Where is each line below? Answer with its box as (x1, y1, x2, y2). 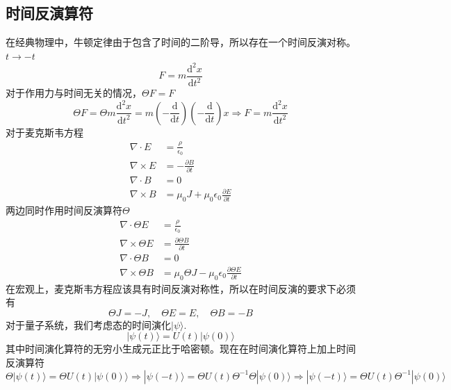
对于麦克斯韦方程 (6, 124, 83, 139)
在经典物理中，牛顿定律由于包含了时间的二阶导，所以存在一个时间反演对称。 (6, 35, 356, 49)
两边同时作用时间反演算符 (6, 203, 122, 218)
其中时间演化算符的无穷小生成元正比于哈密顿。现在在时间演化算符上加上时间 (6, 341, 356, 356)
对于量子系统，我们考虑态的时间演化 (6, 317, 171, 332)
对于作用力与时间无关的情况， (6, 86, 142, 100)
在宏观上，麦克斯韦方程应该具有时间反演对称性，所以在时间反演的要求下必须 (6, 281, 356, 295)
